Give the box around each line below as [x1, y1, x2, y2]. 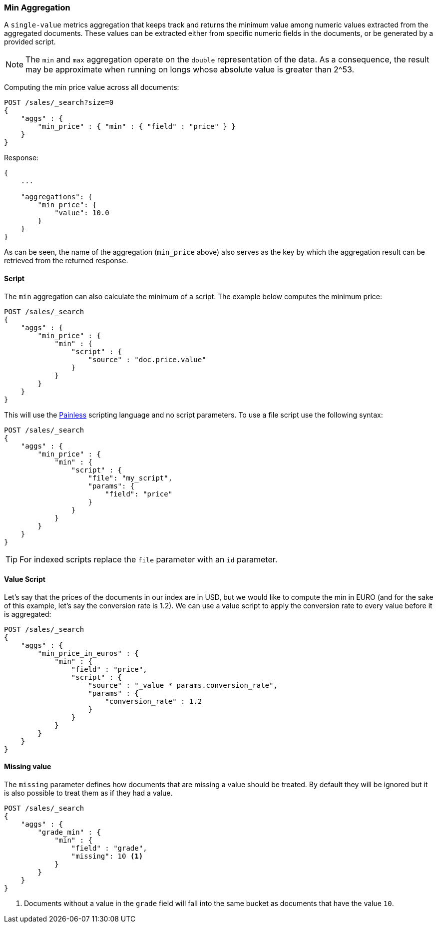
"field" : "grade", [71, 844, 147, 853]
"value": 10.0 [54, 209, 109, 217]
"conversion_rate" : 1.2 [105, 697, 202, 705]
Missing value [4, 762, 51, 771]
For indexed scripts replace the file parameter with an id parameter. [19, 554, 278, 564]
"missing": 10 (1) [71, 852, 143, 861]
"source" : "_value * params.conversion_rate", [88, 681, 278, 689]
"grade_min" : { [37, 828, 101, 837]
